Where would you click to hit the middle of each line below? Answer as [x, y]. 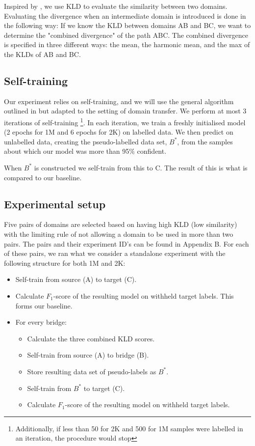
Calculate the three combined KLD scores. [91, 338]
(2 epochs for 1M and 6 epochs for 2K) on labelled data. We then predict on [119, 132]
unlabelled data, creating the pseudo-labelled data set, [86, 141]
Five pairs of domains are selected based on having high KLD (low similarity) [121, 224]
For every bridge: [41, 322]
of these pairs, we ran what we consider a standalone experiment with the [115, 253]
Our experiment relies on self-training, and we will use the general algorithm [119, 101]
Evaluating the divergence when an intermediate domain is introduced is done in [125, 15]
